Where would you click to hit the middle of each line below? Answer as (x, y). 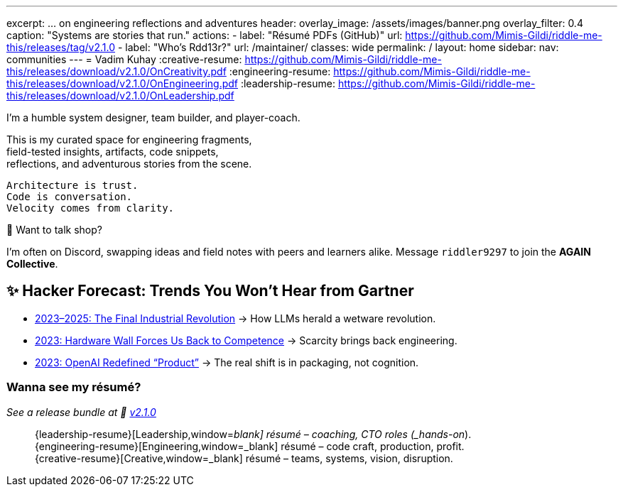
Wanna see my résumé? (74, 387)
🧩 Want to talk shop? (54, 230)
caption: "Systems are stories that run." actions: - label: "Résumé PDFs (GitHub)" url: (205, 35)
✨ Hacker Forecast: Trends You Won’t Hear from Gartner (210, 291)
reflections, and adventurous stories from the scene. (129, 164)
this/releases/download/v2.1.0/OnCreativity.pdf (117, 71)
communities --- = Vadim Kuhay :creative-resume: (124, 59)
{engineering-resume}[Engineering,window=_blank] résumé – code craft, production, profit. (250, 446)
